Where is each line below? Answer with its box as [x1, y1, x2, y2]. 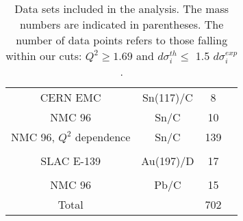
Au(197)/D [141, 153, 194, 169]
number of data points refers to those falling [16, 32, 228, 48]
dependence [75, 129, 131, 145]
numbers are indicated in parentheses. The [20, 16, 224, 32]
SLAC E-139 [40, 153, 101, 169]
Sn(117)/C [142, 89, 193, 106]
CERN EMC [40, 89, 101, 106]
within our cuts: [5, 48, 82, 63]
